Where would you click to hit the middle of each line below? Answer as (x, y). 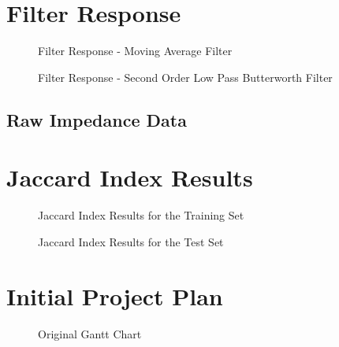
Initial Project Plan (115, 295)
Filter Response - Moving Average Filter (135, 51)
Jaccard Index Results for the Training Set (141, 215)
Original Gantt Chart (90, 333)
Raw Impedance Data (97, 119)
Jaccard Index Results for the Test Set (131, 241)
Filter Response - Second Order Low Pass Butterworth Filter (185, 77)
